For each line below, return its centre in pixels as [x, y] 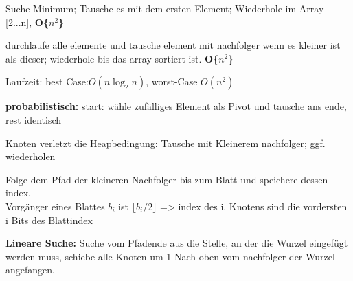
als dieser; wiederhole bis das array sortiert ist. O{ [112, 58]
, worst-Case [172, 81]
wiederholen [31, 156]
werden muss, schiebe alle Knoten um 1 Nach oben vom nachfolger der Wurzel [170, 256]
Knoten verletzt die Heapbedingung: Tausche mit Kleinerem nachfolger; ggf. [166, 143]
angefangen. [30, 270]
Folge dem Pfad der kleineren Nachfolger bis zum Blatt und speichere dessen [167, 179]
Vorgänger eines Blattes [55, 206]
